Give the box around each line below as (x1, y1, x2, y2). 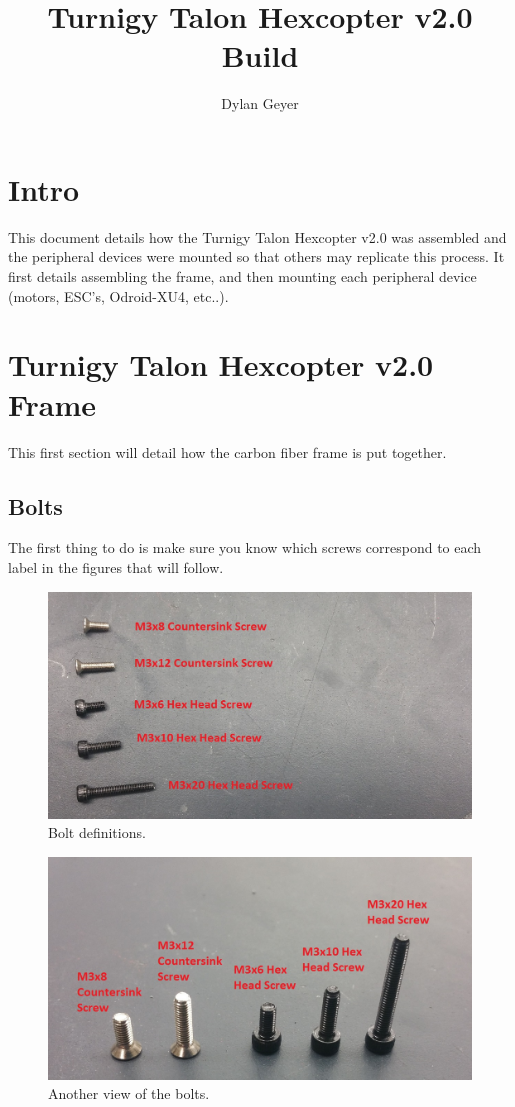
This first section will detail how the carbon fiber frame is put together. (8, 441, 447, 462)
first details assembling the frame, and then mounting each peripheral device (8, 266, 477, 287)
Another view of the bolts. (48, 1083, 210, 1104)
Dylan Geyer (221, 93, 299, 114)
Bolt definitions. (48, 822, 146, 843)
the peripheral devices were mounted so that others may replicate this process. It (8, 246, 505, 267)
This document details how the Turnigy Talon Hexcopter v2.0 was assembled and (8, 226, 507, 247)
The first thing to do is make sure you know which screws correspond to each (8, 537, 482, 558)
